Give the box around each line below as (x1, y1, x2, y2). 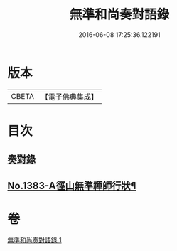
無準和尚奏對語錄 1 (7, 235, 62, 244)
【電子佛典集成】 (41, 92, 98, 102)
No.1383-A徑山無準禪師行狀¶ (7, 179, 136, 192)
